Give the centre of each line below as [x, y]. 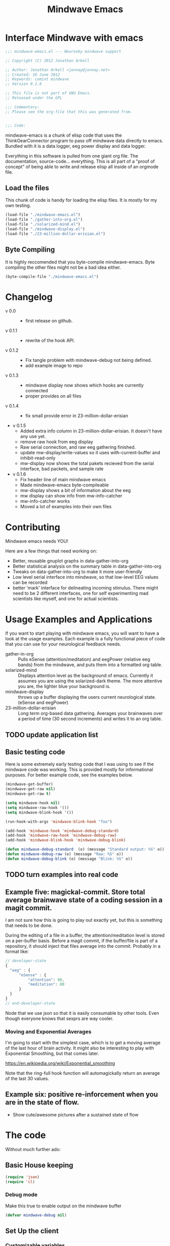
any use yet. [33, 437]
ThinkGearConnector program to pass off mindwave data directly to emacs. [84, 140]
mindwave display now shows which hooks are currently [84, 385]
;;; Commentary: [22, 107]
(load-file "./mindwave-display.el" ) [45, 229]
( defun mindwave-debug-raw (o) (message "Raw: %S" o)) [64, 854]
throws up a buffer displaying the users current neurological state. [87, 697]
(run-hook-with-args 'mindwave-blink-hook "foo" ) [59, 822]
